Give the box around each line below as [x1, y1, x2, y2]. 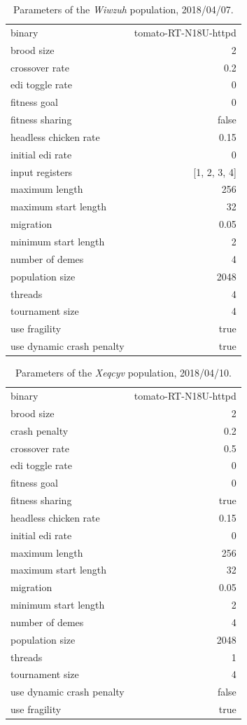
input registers [10, 164, 73, 179]
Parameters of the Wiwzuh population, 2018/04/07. [13, 2, 234, 16]
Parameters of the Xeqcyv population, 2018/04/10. [15, 365, 232, 380]
